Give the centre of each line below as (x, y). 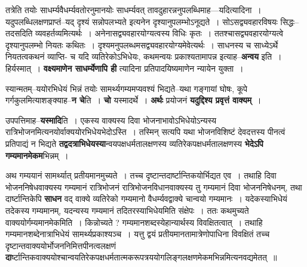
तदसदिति (19, 33)
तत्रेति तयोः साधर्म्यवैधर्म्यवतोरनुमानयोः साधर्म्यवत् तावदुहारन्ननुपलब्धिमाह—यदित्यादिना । (133, 10)
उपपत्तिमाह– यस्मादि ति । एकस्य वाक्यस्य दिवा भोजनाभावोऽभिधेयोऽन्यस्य (111, 120)
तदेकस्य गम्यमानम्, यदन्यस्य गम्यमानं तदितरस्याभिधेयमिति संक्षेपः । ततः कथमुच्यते (127, 210)
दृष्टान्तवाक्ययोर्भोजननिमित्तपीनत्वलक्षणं (61, 245)
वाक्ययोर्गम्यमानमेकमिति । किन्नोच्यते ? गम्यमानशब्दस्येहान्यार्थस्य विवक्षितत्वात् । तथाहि (134, 222)
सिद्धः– (290, 21)
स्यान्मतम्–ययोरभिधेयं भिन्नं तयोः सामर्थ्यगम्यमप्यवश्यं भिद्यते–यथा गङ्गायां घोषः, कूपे (126, 88)
